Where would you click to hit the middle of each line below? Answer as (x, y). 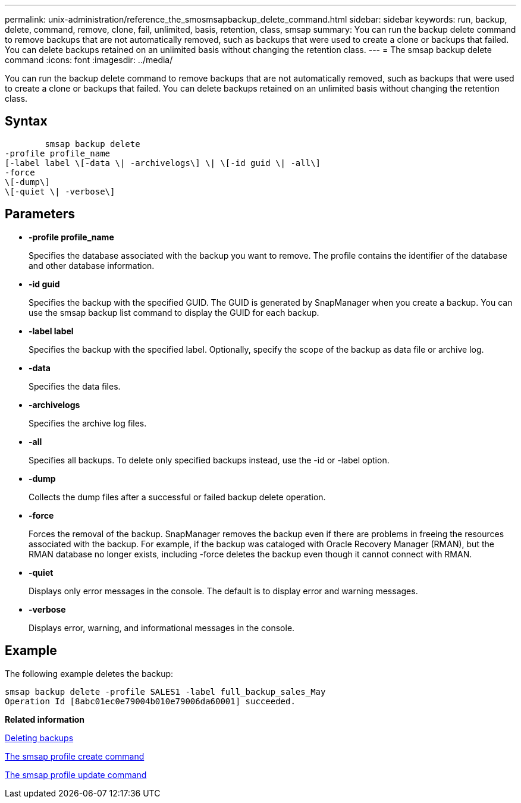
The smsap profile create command (75, 756)
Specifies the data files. (75, 386)
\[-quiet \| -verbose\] (60, 191)
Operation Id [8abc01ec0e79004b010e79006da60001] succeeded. (150, 701)
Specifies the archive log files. (88, 423)
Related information (45, 719)
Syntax (26, 121)
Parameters (40, 214)
